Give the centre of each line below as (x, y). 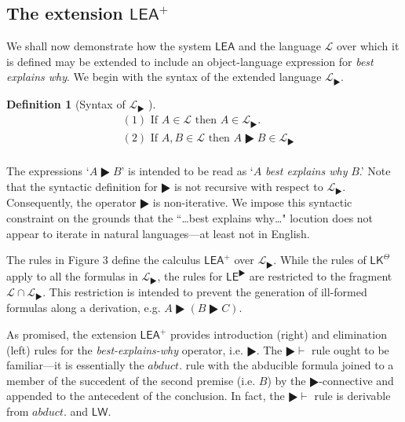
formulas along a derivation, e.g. (84, 308)
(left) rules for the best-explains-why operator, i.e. (125, 349)
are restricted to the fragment (321, 275)
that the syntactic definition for (82, 186)
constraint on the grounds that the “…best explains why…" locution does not (190, 217)
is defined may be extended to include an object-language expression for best (190, 61)
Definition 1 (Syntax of (66, 103)
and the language (279, 46)
